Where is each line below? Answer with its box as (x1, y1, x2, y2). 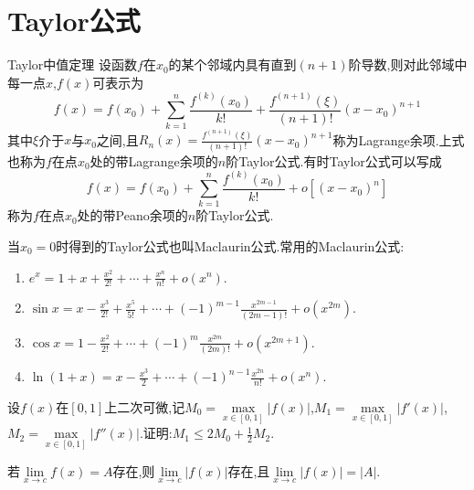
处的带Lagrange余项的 (90, 151, 218, 170)
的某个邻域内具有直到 (168, 55, 297, 74)
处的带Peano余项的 (77, 206, 188, 225)
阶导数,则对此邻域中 (348, 55, 468, 74)
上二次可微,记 (104, 397, 185, 416)
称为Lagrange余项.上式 (332, 130, 465, 149)
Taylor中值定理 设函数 (7, 55, 137, 74)
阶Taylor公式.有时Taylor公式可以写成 (226, 151, 442, 170)
